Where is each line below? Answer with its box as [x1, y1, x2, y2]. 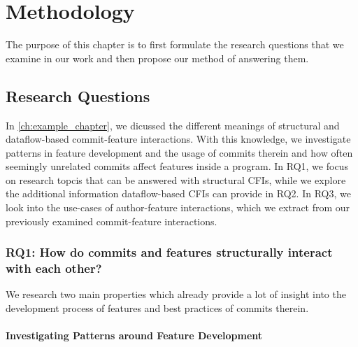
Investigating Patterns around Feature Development [6, 328, 263, 343]
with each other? [6, 260, 102, 277]
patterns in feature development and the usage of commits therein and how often [6, 145, 353, 160]
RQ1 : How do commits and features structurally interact [6, 243, 333, 261]
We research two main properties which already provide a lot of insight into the [6, 287, 346, 302]
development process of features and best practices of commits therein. [6, 301, 309, 315]
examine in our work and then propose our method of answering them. [6, 50, 309, 65]
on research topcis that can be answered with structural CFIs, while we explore [6, 172, 346, 187]
